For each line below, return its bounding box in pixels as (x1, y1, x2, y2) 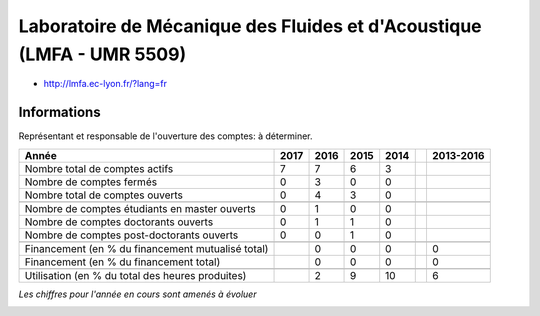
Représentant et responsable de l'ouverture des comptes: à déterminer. (18, 130, 314, 142)
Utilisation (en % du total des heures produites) (24, 268, 247, 282)
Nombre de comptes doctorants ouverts (24, 215, 214, 229)
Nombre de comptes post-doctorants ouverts (24, 228, 239, 242)
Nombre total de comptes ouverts (24, 188, 184, 202)
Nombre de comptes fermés (24, 175, 158, 189)
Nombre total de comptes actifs (24, 161, 174, 175)
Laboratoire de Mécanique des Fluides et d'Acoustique (18, 15, 482, 37)
